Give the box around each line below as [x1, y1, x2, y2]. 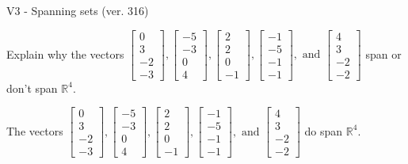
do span [304, 122, 343, 139]
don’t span [6, 79, 58, 96]
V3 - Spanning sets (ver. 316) [6, 2, 149, 18]
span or [365, 45, 402, 62]
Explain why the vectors [6, 45, 124, 62]
